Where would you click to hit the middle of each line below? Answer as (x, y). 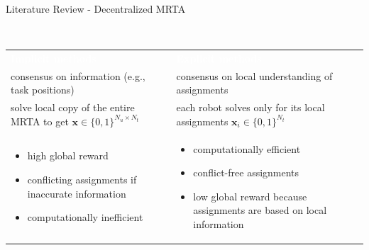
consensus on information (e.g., (78, 75)
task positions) (43, 90)
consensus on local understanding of (254, 75)
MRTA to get (40, 121)
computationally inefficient (85, 217)
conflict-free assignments (246, 172)
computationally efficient (247, 148)
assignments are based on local (260, 210)
